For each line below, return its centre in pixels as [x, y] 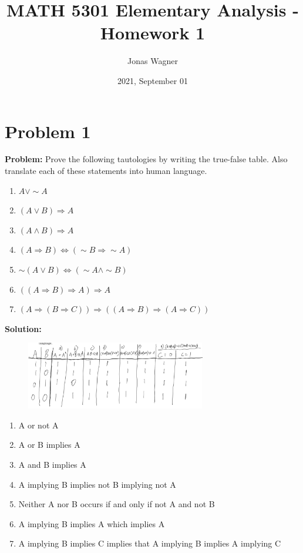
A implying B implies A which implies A [92, 523]
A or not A [38, 425]
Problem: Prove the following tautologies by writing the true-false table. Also [146, 159]
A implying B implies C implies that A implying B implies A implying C [150, 543]
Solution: [23, 328]
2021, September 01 [153, 80]
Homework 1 [153, 33]
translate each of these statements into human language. [106, 171]
